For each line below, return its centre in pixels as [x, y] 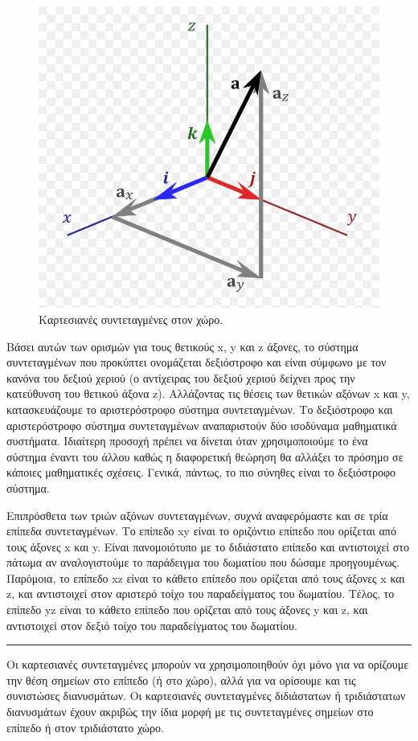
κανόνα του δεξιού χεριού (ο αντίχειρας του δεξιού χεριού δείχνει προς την [181, 377]
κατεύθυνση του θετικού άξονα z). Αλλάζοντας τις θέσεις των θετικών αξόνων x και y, [208, 393]
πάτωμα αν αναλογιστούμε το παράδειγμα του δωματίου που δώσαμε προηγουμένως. [203, 562]
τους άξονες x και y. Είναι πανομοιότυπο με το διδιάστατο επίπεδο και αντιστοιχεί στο [208, 546]
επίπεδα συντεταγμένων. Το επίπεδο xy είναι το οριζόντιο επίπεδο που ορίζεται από [201, 531]
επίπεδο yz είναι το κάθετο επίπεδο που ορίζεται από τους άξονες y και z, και [187, 610]
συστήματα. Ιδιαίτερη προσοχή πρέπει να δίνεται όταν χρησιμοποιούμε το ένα [187, 441]
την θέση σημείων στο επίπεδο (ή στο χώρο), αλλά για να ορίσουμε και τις [181, 680]
